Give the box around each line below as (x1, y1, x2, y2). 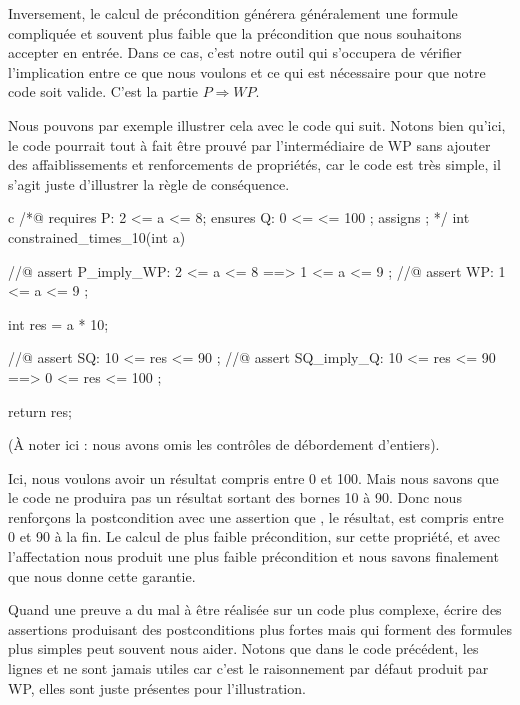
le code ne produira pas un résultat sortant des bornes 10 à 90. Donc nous (8, 487, 462, 508)
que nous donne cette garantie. (8, 565, 196, 586)
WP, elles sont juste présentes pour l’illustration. (8, 677, 306, 698)
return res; (8, 400, 72, 421)
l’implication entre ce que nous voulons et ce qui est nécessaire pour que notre (8, 61, 486, 82)
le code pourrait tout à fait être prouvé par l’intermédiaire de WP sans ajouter (8, 134, 491, 155)
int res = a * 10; (8, 313, 109, 334)
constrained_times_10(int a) (8, 226, 186, 247)
